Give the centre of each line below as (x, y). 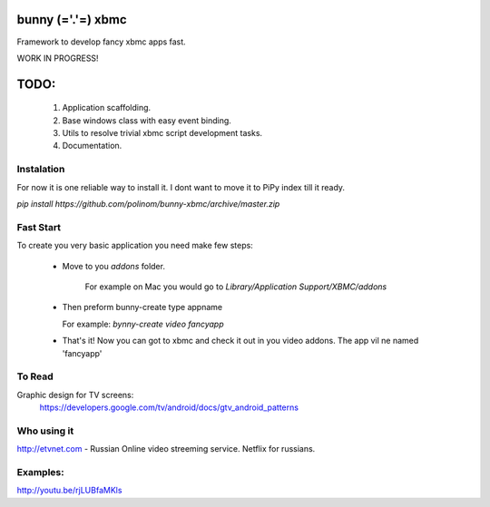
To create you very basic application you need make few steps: (135, 246)
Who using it (45, 431)
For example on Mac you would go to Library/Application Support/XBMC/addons (236, 287)
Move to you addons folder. (113, 266)
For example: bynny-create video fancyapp (143, 324)
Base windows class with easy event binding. (147, 120)
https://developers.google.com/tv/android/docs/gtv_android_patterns (169, 407)
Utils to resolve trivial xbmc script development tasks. (162, 133)
